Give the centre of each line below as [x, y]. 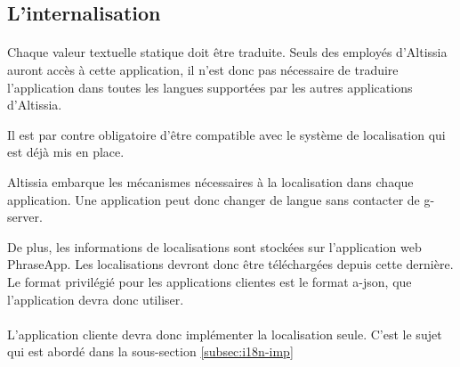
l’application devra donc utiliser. [96, 299]
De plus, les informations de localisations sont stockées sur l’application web [214, 246]
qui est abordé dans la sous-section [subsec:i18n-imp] [150, 351]
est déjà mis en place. [66, 152]
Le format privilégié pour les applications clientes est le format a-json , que [210, 281]
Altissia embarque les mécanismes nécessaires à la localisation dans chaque [210, 181]
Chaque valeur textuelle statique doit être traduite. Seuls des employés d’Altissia [227, 52]
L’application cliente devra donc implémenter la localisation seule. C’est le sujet [225, 334]
